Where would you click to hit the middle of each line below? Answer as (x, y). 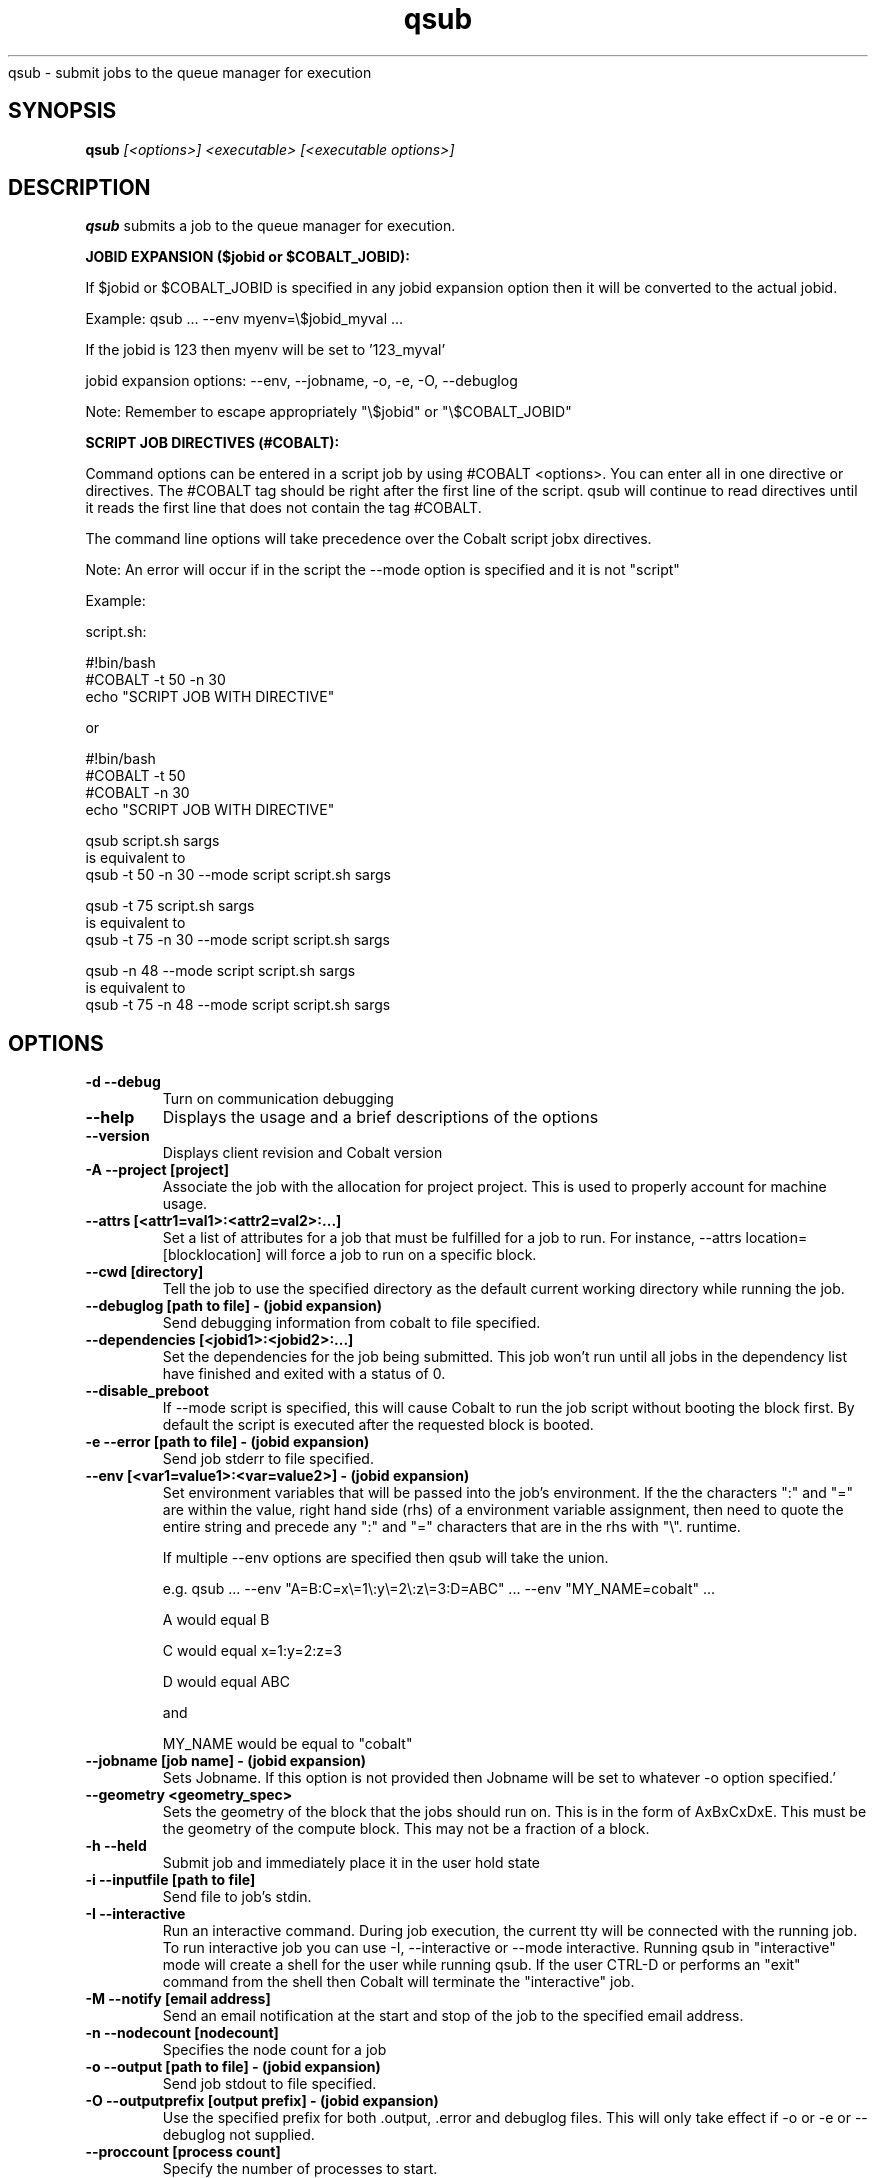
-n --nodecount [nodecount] (182, 2033)
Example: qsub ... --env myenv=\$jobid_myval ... (244, 319)
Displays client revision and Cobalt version (302, 1153)
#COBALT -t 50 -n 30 (155, 680)
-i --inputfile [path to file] (170, 1880)
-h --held (116, 1846)
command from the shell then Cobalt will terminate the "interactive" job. (398, 1982)
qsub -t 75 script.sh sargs (170, 906)
